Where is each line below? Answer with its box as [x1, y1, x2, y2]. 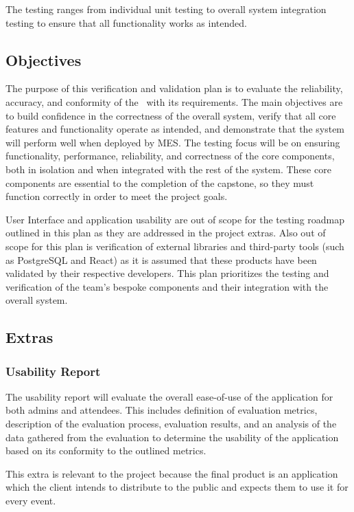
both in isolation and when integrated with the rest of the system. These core [5, 162, 331, 176]
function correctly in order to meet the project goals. [5, 189, 228, 203]
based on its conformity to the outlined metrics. [5, 443, 206, 458]
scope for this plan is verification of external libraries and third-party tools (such [5, 238, 344, 253]
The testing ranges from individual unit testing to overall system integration [5, 2, 327, 16]
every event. [5, 493, 56, 508]
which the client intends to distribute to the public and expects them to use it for [5, 480, 349, 494]
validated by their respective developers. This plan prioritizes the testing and [5, 266, 329, 280]
